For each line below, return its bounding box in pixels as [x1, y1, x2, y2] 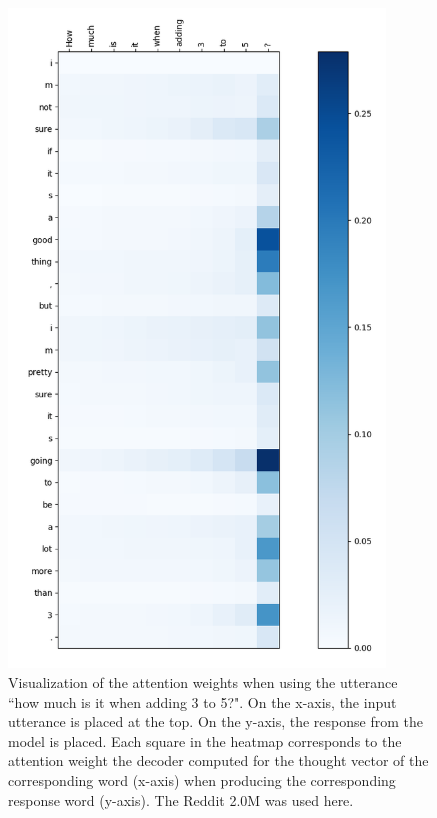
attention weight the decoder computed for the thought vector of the [8, 750, 429, 771]
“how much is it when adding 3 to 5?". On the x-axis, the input [8, 691, 397, 712]
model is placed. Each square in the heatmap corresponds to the [8, 730, 402, 751]
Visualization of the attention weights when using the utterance [8, 672, 398, 693]
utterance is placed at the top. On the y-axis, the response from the [8, 711, 423, 732]
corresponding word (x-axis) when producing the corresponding [8, 769, 396, 790]
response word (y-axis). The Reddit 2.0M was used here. [8, 789, 354, 810]
